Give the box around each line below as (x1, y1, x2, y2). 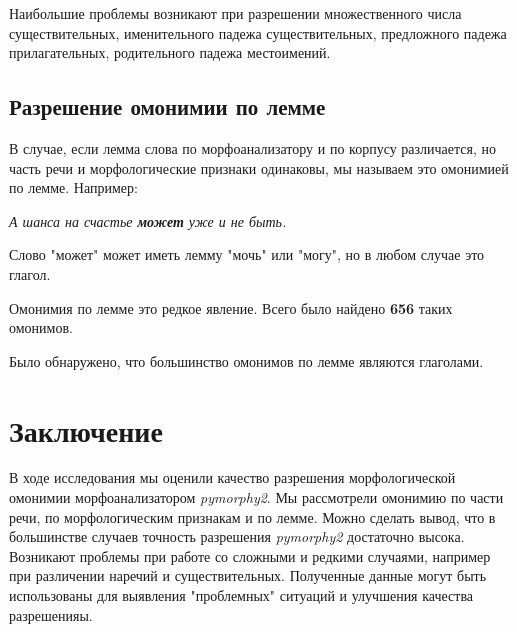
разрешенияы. (9, 604, 93, 625)
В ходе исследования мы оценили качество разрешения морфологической (9, 467, 456, 488)
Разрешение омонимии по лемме (9, 91, 326, 122)
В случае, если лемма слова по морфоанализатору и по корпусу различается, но (9, 137, 497, 158)
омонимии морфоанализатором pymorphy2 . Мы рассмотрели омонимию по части (9, 487, 504, 508)
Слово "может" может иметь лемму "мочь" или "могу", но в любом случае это (9, 244, 485, 265)
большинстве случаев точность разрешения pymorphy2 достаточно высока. (9, 526, 465, 547)
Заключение (9, 409, 163, 450)
